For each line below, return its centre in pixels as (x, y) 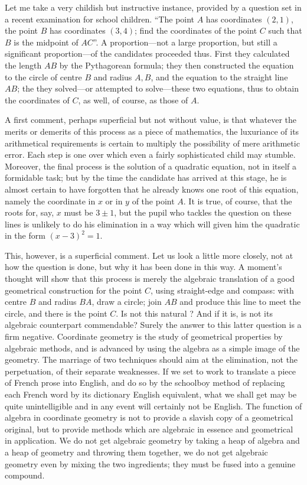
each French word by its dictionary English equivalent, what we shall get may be (151, 394)
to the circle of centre (43, 77)
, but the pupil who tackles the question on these (203, 212)
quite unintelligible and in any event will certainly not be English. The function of (153, 406)
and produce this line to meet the (240, 302)
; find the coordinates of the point (196, 30)
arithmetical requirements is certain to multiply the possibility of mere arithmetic (152, 143)
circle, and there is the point (56, 313)
